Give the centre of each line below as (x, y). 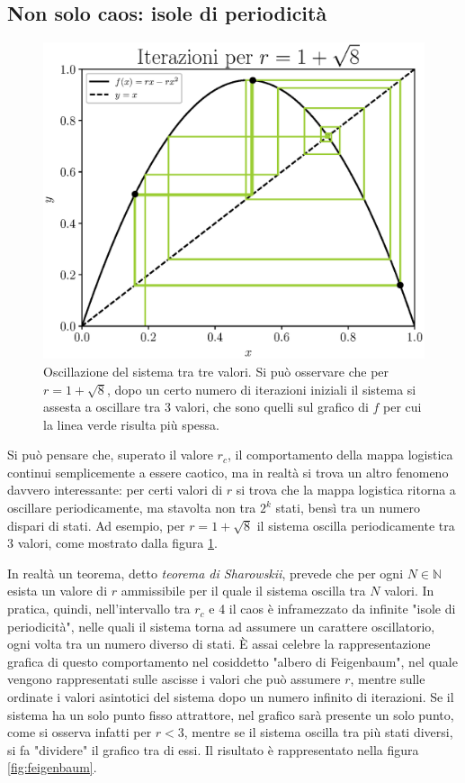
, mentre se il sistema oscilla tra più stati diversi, (318, 732)
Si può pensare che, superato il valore (110, 455)
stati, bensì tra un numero (348, 508)
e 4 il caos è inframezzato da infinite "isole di (332, 609)
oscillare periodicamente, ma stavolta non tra (132, 508)
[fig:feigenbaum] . (52, 767)
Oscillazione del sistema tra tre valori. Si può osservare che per (216, 371)
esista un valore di (58, 591)
